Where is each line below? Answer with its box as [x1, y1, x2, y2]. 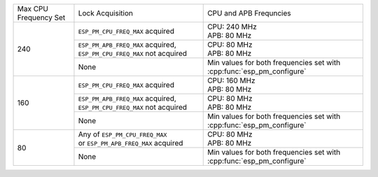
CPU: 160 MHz [207, 76, 255, 85]
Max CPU [17, 4, 49, 13]
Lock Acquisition [78, 8, 133, 17]
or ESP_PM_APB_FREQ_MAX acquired [78, 139, 183, 148]
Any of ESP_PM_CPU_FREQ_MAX [78, 129, 167, 139]
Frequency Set [17, 13, 66, 22]
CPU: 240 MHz [207, 22, 257, 31]
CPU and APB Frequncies [207, 8, 292, 17]
